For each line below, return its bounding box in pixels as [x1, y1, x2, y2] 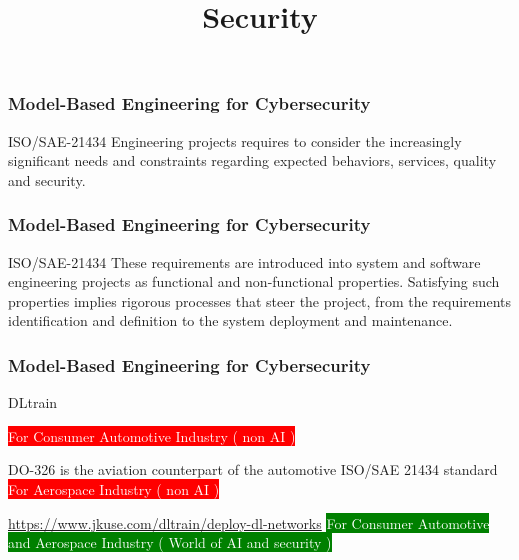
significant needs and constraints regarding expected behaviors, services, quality [8, 150, 497, 171]
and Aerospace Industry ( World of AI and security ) [8, 532, 332, 553]
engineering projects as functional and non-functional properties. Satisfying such [8, 271, 500, 292]
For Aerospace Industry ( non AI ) [8, 479, 220, 500]
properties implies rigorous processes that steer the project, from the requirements [8, 290, 512, 311]
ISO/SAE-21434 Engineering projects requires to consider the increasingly [8, 130, 462, 151]
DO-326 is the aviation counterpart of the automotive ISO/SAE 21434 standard [8, 459, 498, 480]
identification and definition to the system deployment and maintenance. [8, 310, 453, 331]
